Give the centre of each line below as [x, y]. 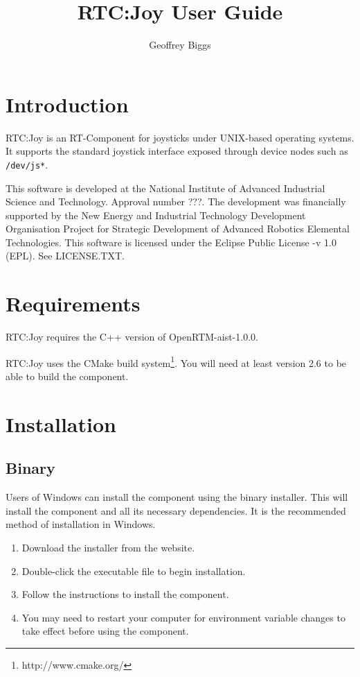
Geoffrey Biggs [180, 45]
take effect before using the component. [105, 631]
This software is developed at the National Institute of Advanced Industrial [165, 188]
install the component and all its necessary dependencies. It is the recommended [176, 510]
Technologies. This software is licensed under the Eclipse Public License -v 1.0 [171, 242]
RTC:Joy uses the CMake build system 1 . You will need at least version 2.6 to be [176, 361]
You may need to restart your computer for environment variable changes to [183, 617]
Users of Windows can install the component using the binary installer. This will [177, 497]
